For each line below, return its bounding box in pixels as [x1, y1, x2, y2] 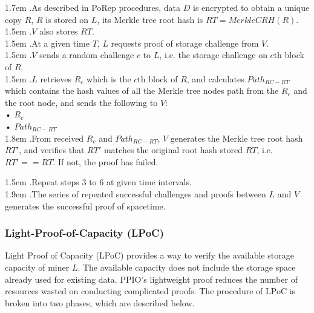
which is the [87, 72, 131, 85]
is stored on [45, 13, 89, 25]
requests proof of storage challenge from [111, 36, 259, 49]
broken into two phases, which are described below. [5, 296, 195, 309]
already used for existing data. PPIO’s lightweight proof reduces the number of [5, 272, 298, 285]
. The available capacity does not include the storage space [77, 260, 296, 273]
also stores [39, 25, 78, 38]
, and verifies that [19, 143, 85, 156]
